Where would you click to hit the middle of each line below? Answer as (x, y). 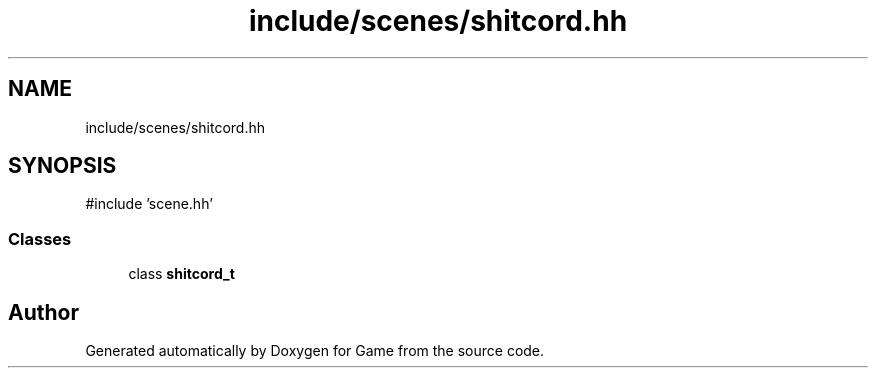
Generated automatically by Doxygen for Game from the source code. (315, 351)
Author (43, 312)
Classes (40, 238)
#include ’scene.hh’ (149, 204)
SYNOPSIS (62, 166)
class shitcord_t (181, 274)
